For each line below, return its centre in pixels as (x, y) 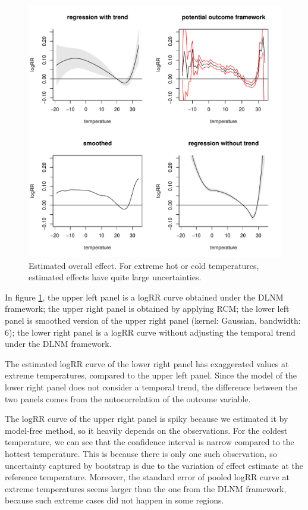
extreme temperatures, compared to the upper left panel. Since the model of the (151, 375)
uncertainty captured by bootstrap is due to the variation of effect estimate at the (154, 465)
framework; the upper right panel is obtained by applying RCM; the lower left (147, 309)
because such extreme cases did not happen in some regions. (114, 500)
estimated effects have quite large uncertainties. (115, 277)
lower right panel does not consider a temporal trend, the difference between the (151, 387)
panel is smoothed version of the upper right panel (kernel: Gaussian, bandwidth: (153, 320)
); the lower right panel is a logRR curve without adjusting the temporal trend (152, 332)
